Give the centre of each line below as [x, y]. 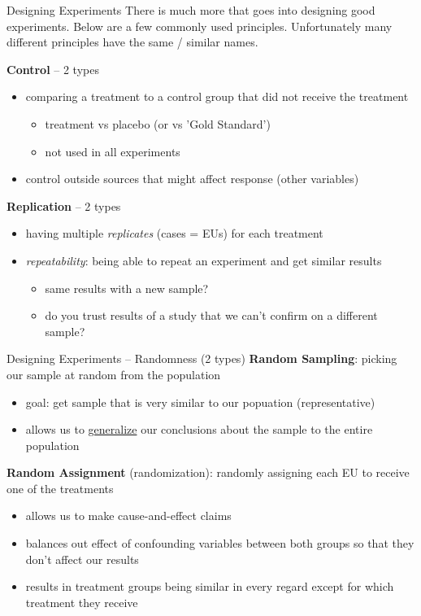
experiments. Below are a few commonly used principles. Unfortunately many [200, 26]
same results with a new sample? [127, 288]
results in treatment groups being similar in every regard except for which [210, 586]
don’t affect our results [82, 559]
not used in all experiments [113, 151]
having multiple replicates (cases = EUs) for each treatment [174, 233]
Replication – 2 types [64, 205]
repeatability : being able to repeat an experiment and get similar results [204, 260]
